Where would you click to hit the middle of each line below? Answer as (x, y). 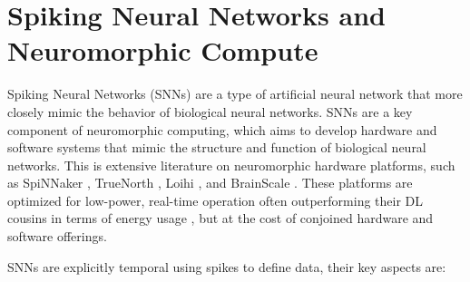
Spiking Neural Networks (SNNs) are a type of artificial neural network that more (235, 94)
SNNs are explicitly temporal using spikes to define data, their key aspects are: (227, 266)
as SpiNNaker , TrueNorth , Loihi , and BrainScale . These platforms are (210, 183)
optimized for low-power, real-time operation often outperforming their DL (215, 200)
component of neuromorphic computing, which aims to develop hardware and (222, 129)
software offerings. (57, 236)
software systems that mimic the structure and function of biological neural (217, 147)
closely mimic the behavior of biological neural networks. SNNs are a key (210, 111)
